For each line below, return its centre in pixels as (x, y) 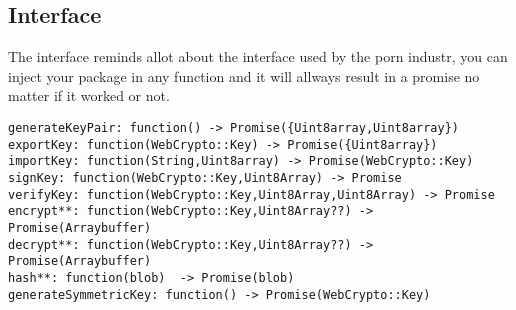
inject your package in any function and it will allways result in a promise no (244, 75)
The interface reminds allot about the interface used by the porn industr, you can (258, 56)
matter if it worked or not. (89, 95)
